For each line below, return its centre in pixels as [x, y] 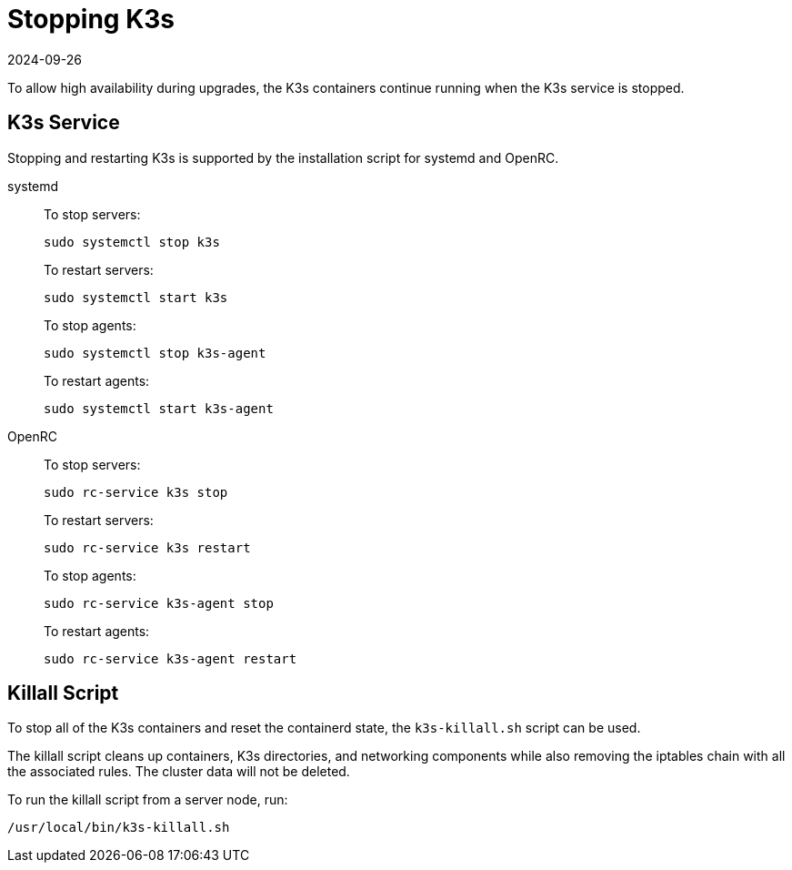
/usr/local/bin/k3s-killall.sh [119, 828]
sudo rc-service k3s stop [136, 492]
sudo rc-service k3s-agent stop [159, 603]
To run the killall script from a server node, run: [148, 800]
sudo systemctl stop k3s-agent [155, 353]
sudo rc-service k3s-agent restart [170, 658]
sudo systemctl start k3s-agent [159, 408]
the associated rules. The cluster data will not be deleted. [179, 772]
